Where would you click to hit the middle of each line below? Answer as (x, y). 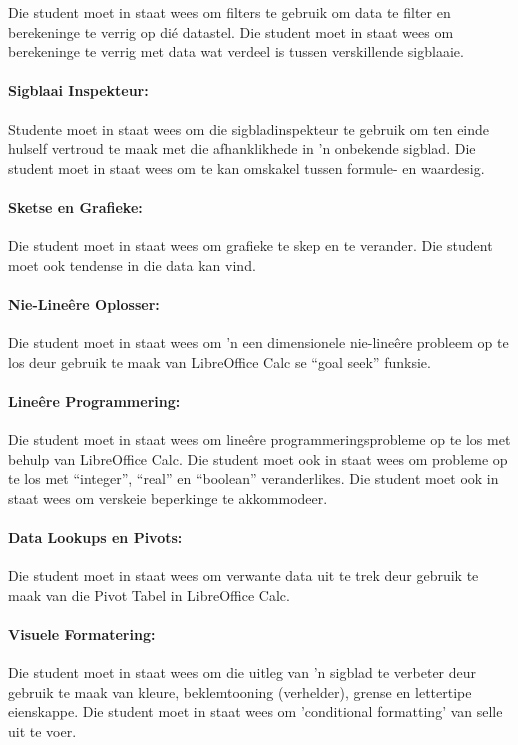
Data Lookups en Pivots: (95, 537)
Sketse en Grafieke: (75, 206)
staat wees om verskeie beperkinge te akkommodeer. (168, 497)
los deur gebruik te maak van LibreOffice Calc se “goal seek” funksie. (219, 361)
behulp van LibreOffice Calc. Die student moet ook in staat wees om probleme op (258, 458)
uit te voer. (42, 731)
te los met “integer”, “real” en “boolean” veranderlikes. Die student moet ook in (253, 478)
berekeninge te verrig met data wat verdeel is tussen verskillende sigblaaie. (236, 51)
